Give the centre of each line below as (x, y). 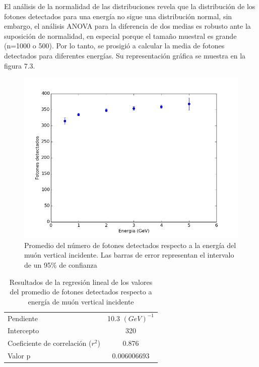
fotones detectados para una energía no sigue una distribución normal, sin (118, 16)
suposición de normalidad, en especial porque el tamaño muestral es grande (120, 36)
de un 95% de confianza (61, 264)
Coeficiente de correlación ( (50, 343)
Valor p (19, 356)
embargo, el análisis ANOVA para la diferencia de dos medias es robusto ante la (127, 26)
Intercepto (23, 330)
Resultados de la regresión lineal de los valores (81, 282)
